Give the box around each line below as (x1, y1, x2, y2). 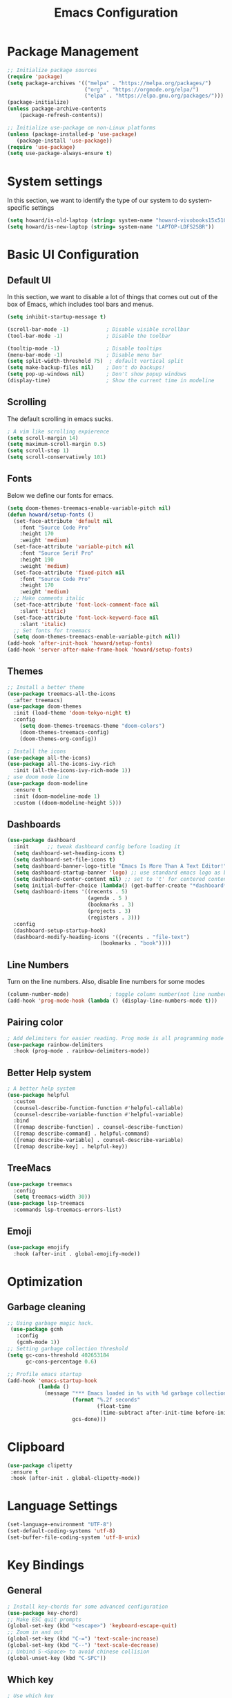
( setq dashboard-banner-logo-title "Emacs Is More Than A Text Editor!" (13, 862, 227, 870)
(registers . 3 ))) (87, 914, 140, 921)
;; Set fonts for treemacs (13, 627, 91, 634)
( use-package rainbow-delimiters (7, 1041, 104, 1048)
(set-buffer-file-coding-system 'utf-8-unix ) (7, 1534, 140, 1541)
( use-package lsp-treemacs (7, 1200, 85, 1207)
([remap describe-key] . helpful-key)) (13, 1143, 128, 1150)
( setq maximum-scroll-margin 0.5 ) (7, 441, 107, 448)
